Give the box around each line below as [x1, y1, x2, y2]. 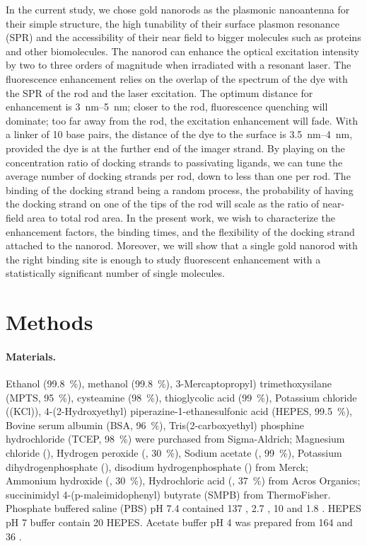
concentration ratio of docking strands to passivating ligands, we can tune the [6, 154, 343, 169]
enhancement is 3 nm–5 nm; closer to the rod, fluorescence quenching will [6, 99, 328, 114]
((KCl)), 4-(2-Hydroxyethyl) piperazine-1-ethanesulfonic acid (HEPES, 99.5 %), [6, 404, 353, 419]
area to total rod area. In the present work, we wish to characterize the [27, 210, 335, 224]
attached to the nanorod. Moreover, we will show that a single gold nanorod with [6, 238, 358, 253]
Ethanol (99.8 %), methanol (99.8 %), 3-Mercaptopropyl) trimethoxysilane [6, 376, 332, 391]
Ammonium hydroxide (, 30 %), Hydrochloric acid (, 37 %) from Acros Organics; [6, 473, 361, 488]
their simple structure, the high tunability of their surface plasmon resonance [6, 16, 339, 30]
